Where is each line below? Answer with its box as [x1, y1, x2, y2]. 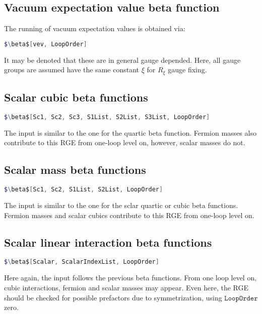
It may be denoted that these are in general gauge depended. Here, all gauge [4, 54, 241, 65]
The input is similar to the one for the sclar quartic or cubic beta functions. [4, 200, 238, 211]
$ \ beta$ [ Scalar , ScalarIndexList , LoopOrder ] [4, 258, 159, 266]
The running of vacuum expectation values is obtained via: [4, 23, 185, 34]
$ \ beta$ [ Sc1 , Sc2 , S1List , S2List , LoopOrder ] [4, 186, 163, 193]
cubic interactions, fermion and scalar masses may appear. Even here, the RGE [4, 282, 249, 292]
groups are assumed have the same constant [4, 64, 139, 75]
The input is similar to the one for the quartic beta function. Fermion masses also [4, 127, 256, 138]
